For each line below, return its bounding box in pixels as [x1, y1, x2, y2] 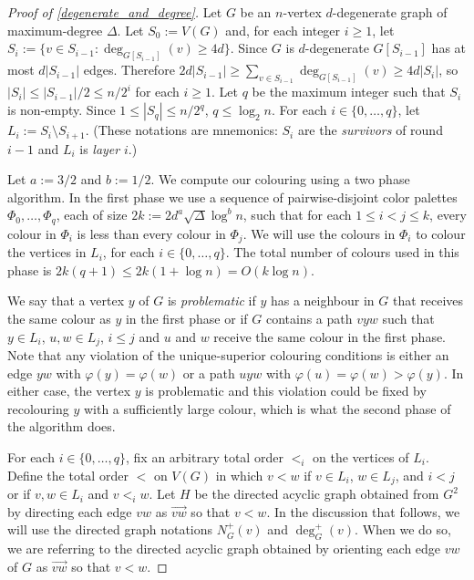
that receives [393, 291, 464, 310]
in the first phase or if [125, 309, 248, 327]
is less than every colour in [77, 223, 226, 243]
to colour [416, 223, 466, 243]
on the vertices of [313, 448, 409, 467]
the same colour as [7, 309, 111, 327]
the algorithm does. [7, 417, 116, 436]
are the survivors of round [297, 120, 443, 140]
